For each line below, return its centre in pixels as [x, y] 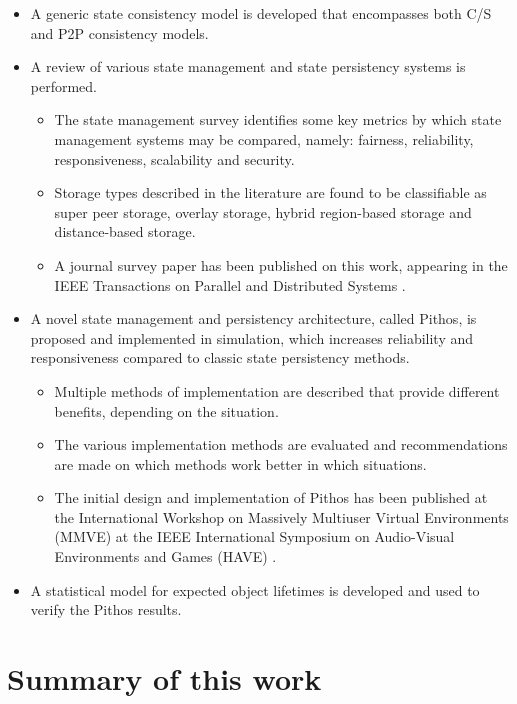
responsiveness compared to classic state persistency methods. [220, 357]
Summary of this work [164, 678]
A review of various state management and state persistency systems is [248, 66]
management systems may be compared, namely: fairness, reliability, [264, 138]
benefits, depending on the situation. [166, 410]
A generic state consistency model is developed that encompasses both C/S [261, 13]
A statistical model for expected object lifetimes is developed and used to [255, 589]
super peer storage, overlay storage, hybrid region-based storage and [263, 211]
